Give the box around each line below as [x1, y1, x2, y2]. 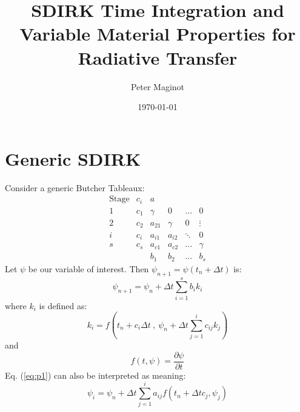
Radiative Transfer [78, 45, 238, 70]
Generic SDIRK [5, 146, 141, 171]
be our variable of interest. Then [28, 262, 149, 275]
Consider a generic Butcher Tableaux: [5, 181, 145, 194]
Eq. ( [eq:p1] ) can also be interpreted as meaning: [5, 368, 186, 381]
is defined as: [39, 299, 87, 312]
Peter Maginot [130, 80, 185, 93]
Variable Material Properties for [19, 21, 296, 46]
